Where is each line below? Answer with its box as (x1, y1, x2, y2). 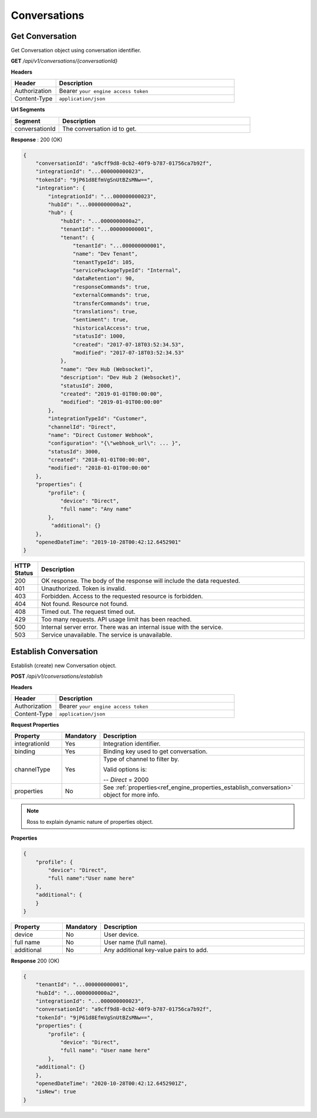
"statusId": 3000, (48, 448, 101, 455)
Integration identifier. (103, 740, 161, 748)
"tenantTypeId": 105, (72, 259, 135, 265)
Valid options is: (103, 766, 147, 774)
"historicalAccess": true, (72, 324, 151, 331)
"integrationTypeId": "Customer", (48, 415, 147, 422)
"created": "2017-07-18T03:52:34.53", (72, 341, 184, 348)
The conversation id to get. (62, 124, 137, 132)
